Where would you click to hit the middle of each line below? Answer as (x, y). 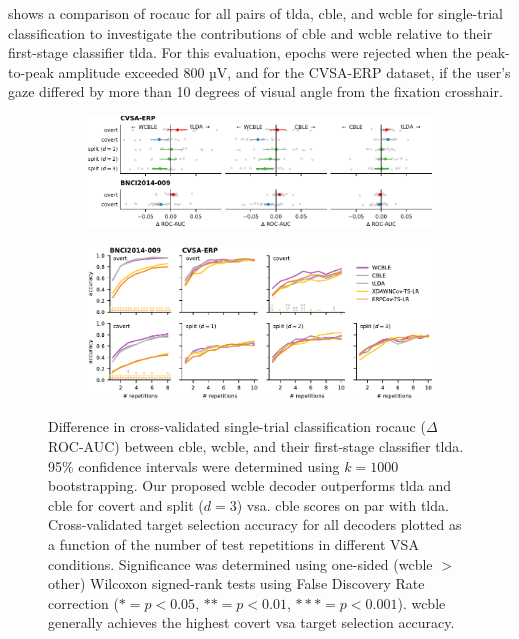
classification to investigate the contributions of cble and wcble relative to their (250, 32)
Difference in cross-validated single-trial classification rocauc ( (237, 426)
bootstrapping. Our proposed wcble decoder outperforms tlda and (250, 485)
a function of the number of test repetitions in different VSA (233, 543)
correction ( (83, 602)
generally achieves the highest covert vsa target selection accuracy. (251, 622)
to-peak (31, 71)
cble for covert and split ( (126, 504)
